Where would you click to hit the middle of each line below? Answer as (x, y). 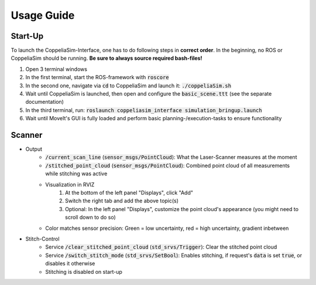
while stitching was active (76, 174)
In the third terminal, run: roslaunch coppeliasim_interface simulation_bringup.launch (144, 110)
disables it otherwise (70, 263)
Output (34, 149)
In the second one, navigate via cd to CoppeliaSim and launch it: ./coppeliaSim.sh (128, 86)
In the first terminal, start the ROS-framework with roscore (97, 77)
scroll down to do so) (91, 218)
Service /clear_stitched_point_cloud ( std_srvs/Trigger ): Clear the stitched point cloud (161, 247)
